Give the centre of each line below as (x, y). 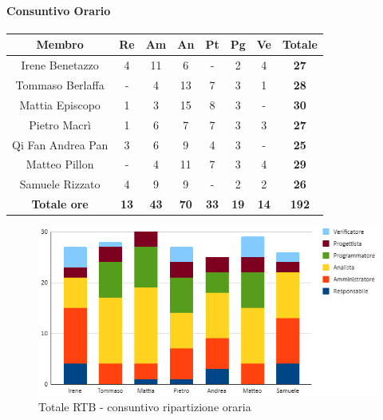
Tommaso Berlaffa (60, 84)
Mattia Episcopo (60, 104)
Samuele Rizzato (60, 184)
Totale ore (60, 204)
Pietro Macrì (60, 124)
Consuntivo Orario (59, 10)
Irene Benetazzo (60, 65)
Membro (60, 44)
